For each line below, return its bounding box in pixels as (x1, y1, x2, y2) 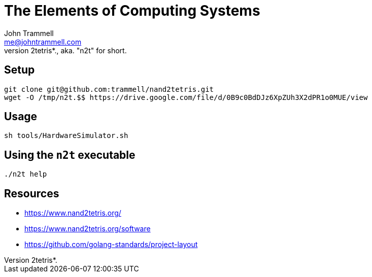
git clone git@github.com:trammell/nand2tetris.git (4, 85, 214, 93)
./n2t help (4, 170, 47, 179)
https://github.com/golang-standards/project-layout (24, 240, 198, 249)
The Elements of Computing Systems (4, 2, 260, 19)
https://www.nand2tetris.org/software (24, 224, 151, 233)
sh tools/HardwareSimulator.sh (4, 131, 128, 140)
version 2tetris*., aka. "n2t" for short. (4, 46, 127, 55)
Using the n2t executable (4, 148, 136, 161)
